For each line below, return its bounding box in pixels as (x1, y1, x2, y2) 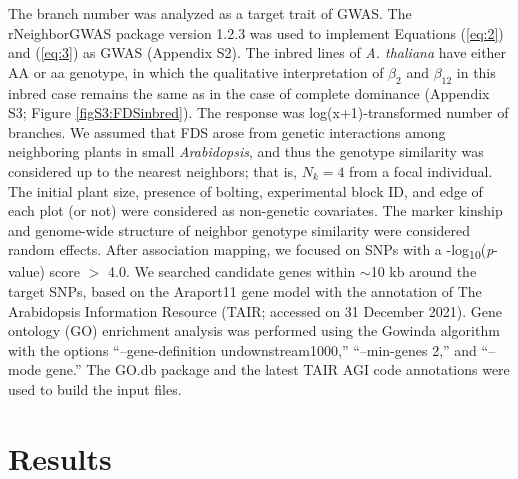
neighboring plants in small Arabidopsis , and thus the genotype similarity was (8, 141, 484, 162)
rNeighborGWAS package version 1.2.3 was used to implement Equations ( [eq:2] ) (8, 22, 504, 43)
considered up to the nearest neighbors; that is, (8, 160, 297, 181)
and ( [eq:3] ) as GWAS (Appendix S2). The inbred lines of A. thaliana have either (8, 42, 507, 63)
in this (456, 61, 496, 82)
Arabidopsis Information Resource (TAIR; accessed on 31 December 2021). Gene (8, 300, 502, 321)
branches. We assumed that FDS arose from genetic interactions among (8, 121, 446, 142)
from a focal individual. (349, 160, 493, 181)
